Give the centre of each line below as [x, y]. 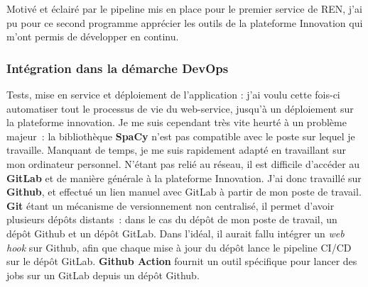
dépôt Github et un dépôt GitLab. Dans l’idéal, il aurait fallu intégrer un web [175, 233]
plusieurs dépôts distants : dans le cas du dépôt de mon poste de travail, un [172, 219]
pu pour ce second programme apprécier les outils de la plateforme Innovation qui [185, 22]
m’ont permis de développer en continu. [93, 36]
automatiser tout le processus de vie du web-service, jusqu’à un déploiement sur [180, 108]
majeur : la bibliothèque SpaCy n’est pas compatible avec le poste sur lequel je [181, 136]
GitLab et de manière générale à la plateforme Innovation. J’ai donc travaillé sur [184, 178]
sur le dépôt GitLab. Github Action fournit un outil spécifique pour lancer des [182, 261]
